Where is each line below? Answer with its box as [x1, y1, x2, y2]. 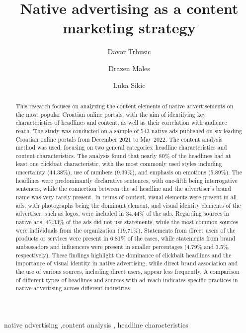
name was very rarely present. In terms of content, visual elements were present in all [15, 193, 237, 201]
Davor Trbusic [107, 46, 151, 57]
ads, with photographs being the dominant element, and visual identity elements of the [15, 201, 241, 209]
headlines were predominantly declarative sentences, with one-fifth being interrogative [15, 176, 238, 184]
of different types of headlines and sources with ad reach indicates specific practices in [15, 275, 238, 284]
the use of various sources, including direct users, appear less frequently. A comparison [15, 267, 240, 276]
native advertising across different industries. [15, 284, 132, 292]
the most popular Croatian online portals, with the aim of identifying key [15, 110, 206, 118]
